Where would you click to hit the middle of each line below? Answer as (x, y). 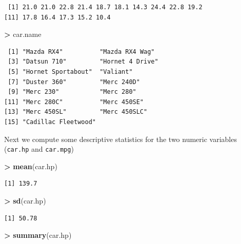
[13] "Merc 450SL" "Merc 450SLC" (76, 112)
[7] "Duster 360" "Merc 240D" (74, 82)
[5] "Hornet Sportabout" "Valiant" (70, 72)
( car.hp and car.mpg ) (39, 149)
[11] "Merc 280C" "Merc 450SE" (74, 102)
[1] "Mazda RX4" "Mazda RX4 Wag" (81, 52)
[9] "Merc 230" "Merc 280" (72, 92)
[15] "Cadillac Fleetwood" (50, 122)
